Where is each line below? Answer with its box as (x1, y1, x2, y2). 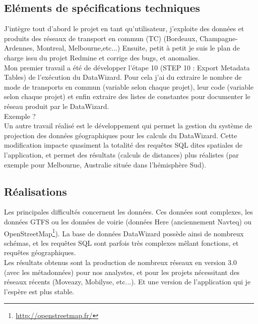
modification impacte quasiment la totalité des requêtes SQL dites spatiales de (4, 140, 243, 150)
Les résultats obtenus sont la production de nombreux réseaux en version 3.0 (4, 257, 237, 267)
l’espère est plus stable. (4, 286, 74, 296)
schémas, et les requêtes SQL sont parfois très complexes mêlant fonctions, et (4, 237, 239, 248)
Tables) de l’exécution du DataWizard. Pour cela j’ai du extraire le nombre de (4, 72, 242, 82)
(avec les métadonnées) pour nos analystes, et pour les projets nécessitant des (4, 267, 240, 277)
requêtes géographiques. (4, 247, 76, 258)
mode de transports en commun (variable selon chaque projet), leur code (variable (4, 81, 254, 92)
